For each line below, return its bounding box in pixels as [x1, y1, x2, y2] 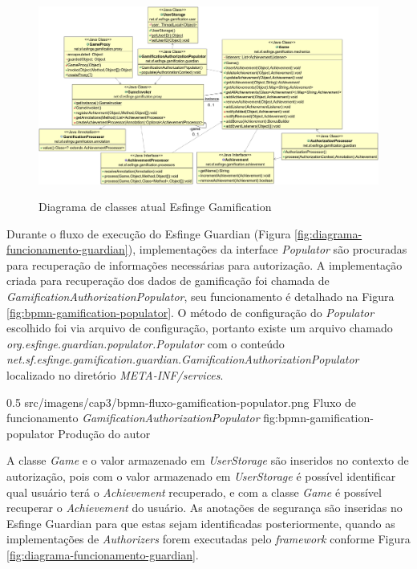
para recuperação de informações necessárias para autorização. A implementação [6, 256, 403, 273]
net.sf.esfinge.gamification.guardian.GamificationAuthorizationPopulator [6, 351, 359, 368]
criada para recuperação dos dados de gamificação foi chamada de [6, 272, 330, 289]
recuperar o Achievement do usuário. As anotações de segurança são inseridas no [6, 499, 403, 516]
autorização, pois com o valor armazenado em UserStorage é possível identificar [6, 468, 396, 485]
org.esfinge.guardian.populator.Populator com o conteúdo [6, 335, 285, 352]
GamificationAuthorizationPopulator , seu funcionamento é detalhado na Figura [6, 288, 395, 305]
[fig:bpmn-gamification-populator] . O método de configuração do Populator [6, 303, 374, 320]
